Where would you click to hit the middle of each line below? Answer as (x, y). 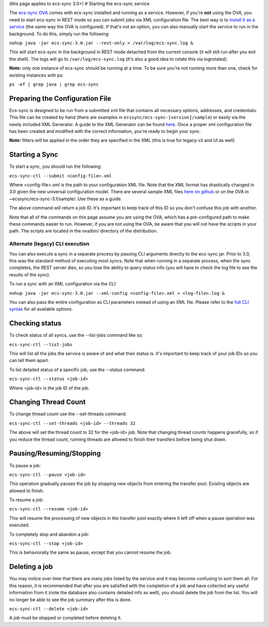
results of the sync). (30, 274)
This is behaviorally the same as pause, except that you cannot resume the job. (90, 552)
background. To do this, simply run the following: (59, 34)
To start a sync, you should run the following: (56, 166)
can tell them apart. (29, 361)
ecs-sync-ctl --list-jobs (41, 344)
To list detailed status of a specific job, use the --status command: (77, 370)
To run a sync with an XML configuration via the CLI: (63, 284)
